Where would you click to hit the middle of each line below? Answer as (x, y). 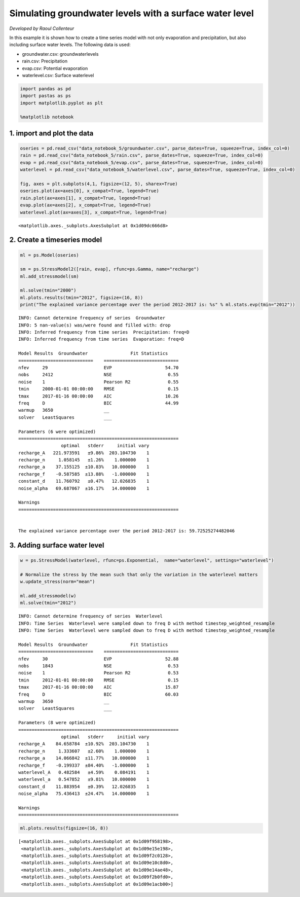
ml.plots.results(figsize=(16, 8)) (64, 828)
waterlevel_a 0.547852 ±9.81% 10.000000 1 (84, 779)
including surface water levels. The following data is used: (70, 45)
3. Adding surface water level (57, 545)
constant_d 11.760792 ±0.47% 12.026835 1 (84, 481)
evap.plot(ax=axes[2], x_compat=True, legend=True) (86, 205)
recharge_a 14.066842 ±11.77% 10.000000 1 (84, 758)
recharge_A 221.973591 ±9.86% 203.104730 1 (84, 453)
